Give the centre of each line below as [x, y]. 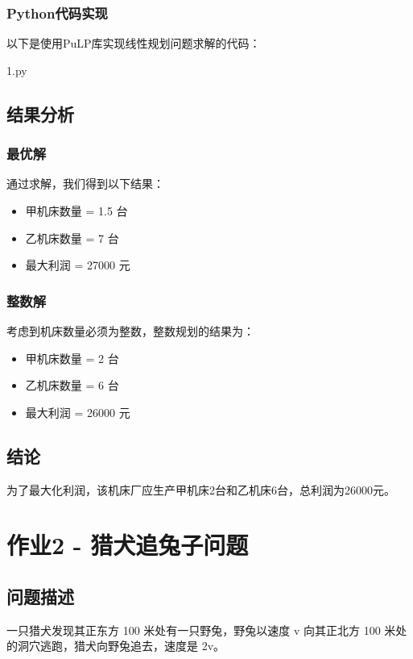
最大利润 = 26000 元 [78, 412]
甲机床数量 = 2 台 [72, 358]
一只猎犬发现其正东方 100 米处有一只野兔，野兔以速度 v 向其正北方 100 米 [201, 630]
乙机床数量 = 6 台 [72, 385]
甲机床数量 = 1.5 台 [76, 211]
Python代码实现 [57, 13]
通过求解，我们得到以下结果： [85, 184]
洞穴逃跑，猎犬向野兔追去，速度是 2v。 [121, 646]
